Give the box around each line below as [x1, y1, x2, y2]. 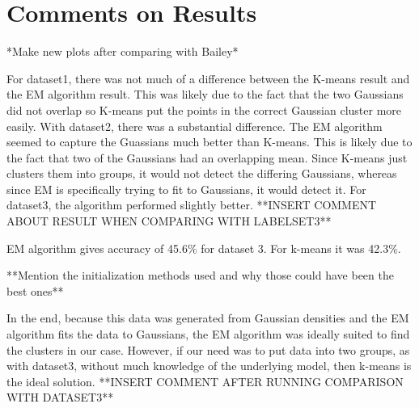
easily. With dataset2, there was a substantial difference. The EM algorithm [6, 117, 383, 134]
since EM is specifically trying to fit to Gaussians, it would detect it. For [6, 180, 366, 197]
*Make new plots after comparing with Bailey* [6, 43, 239, 60]
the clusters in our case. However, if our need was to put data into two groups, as [6, 341, 410, 358]
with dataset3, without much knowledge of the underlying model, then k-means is [6, 357, 412, 374]
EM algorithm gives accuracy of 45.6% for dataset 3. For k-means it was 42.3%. [6, 239, 401, 256]
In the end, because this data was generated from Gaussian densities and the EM [6, 309, 409, 326]
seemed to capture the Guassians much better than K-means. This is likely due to [6, 133, 413, 150]
